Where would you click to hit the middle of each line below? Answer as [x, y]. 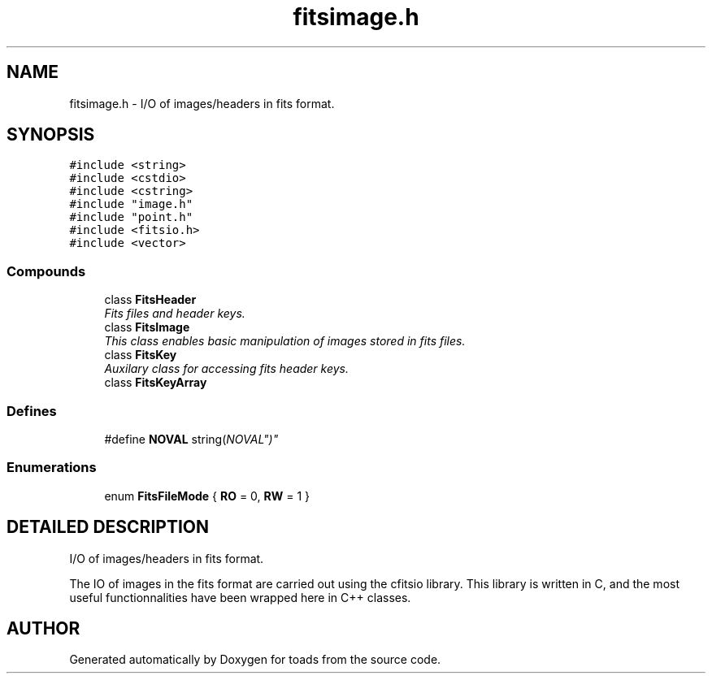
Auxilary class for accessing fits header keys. [227, 369]
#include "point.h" [131, 217]
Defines [32, 411]
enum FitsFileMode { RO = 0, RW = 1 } [207, 496]
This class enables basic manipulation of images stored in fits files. [285, 341]
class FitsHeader [150, 300]
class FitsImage [147, 327]
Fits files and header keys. [175, 314]
